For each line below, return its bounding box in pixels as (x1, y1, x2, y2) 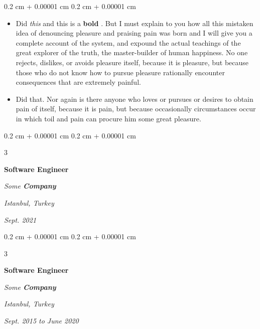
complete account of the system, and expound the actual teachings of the (16, 37, 241, 48)
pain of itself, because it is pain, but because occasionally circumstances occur (16, 103, 256, 114)
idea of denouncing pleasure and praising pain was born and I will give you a (16, 28, 252, 38)
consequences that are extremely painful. (16, 77, 141, 87)
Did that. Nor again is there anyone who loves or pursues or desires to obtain (16, 93, 253, 104)
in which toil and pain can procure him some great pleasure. (16, 113, 201, 123)
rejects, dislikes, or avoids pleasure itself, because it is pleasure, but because (16, 57, 249, 67)
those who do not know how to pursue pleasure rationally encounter (16, 67, 225, 77)
